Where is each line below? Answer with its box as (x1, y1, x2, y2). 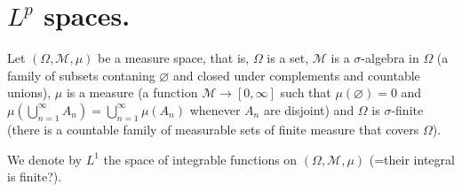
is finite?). (7, 167, 62, 186)
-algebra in (361, 49, 419, 67)
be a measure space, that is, (98, 49, 250, 67)
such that (280, 83, 331, 102)
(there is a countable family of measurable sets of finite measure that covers (7, 119, 419, 138)
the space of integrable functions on (103, 150, 298, 168)
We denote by (7, 150, 82, 168)
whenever (189, 100, 241, 119)
